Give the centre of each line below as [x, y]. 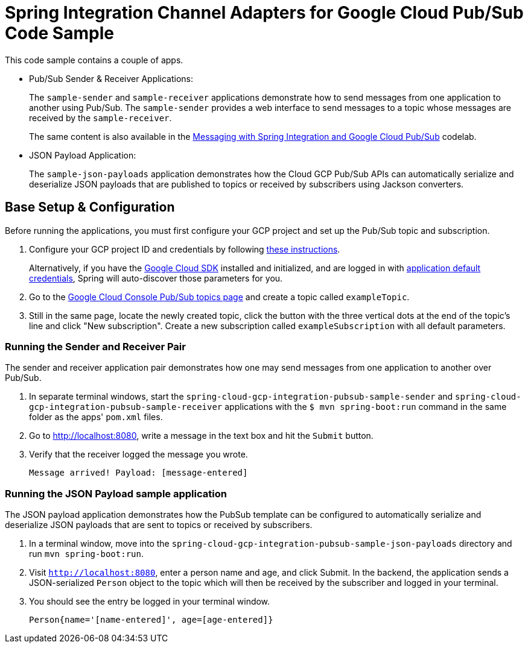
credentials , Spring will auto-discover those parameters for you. [156, 278]
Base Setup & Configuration [90, 207]
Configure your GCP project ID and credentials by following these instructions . [185, 249]
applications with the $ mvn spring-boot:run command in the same [366, 407]
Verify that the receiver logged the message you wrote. [138, 455]
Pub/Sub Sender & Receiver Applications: [111, 78]
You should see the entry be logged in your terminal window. [150, 602]
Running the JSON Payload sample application [116, 493]
